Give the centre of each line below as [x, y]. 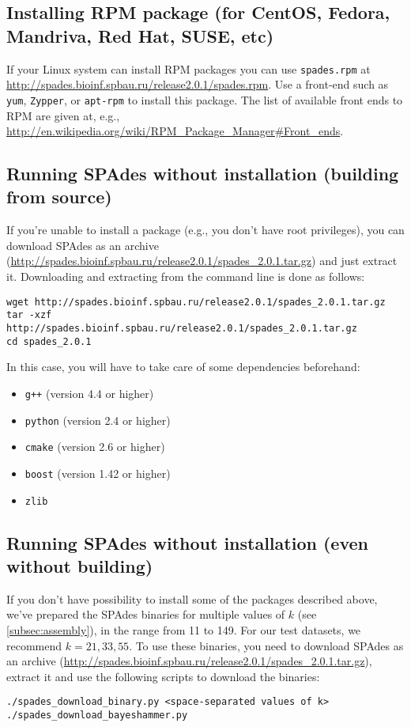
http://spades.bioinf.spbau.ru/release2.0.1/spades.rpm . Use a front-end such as [198, 84]
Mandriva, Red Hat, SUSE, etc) [140, 35]
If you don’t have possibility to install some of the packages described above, [192, 598]
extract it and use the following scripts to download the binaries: [163, 676]
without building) [80, 565]
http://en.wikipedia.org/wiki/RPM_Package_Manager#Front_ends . [175, 131]
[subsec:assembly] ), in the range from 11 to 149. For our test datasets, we [184, 629]
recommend [34, 645]
